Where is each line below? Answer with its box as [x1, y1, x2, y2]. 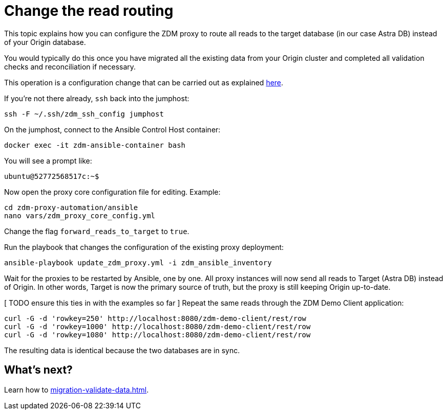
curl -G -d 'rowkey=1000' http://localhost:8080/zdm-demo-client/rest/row [4, 322, 311, 331]
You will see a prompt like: [4, 156, 92, 165]
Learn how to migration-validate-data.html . [4, 385, 149, 394]
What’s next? [4, 363, 73, 377]
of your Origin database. [4, 37, 86, 47]
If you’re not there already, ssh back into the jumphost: [4, 94, 189, 103]
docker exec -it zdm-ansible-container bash [4, 141, 186, 149]
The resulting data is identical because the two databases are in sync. [4, 346, 240, 355]
